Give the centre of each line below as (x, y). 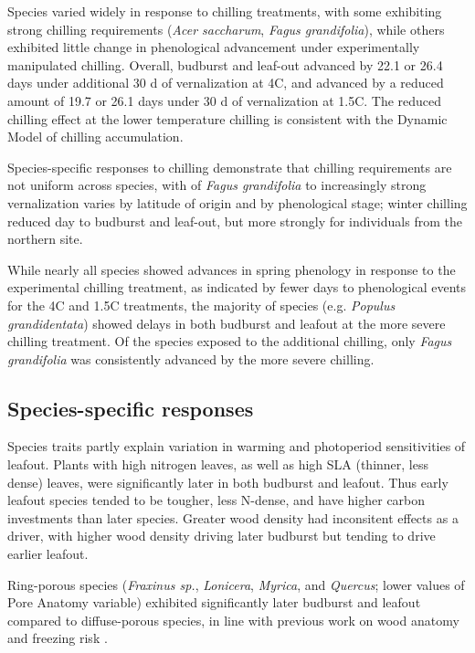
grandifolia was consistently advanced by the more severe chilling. (191, 358)
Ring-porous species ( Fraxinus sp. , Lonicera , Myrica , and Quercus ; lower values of (236, 584)
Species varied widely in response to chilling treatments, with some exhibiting (225, 11)
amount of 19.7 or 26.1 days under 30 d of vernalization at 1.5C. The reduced (225, 100)
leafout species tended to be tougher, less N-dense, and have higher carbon (216, 500)
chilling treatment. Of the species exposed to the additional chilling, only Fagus (230, 341)
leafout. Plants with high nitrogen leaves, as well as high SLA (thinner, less (218, 464)
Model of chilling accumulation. (95, 137)
